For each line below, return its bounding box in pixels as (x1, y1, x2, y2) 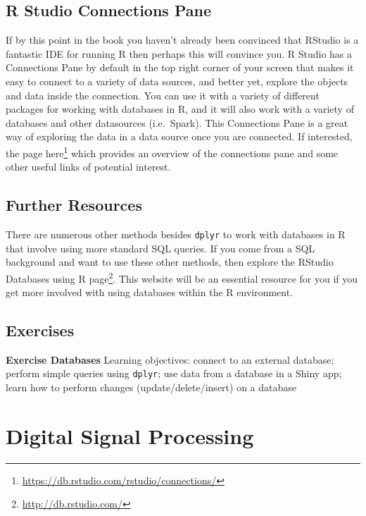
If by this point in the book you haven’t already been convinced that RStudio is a (6, 32, 359, 47)
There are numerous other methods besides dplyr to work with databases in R (6, 227, 346, 241)
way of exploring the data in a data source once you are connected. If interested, (6, 129, 353, 144)
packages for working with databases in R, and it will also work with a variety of (6, 102, 354, 116)
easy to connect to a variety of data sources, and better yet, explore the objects (6, 73, 348, 88)
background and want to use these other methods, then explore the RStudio (6, 254, 334, 269)
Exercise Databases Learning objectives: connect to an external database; (6, 352, 334, 367)
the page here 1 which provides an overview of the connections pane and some (6, 143, 339, 160)
